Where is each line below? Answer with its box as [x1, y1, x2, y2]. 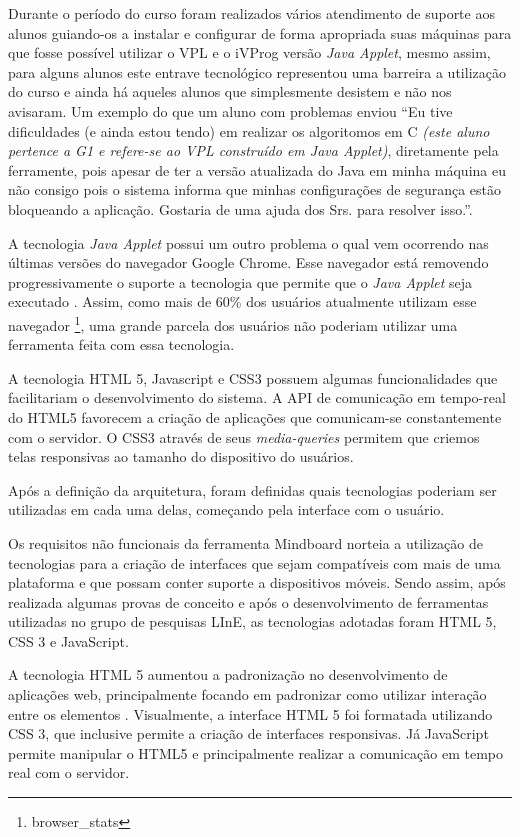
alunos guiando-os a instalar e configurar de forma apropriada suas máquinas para [8, 22, 512, 43]
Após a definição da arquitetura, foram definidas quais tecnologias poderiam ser [8, 479, 497, 500]
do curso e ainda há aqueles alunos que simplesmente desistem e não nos [8, 81, 452, 102]
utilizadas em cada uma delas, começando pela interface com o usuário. [8, 499, 445, 520]
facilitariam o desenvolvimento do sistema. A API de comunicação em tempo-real [8, 387, 506, 408]
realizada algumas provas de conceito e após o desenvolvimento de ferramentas [8, 591, 489, 612]
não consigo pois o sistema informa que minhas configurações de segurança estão [8, 179, 502, 200]
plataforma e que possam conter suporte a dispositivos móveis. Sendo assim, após [8, 572, 506, 593]
